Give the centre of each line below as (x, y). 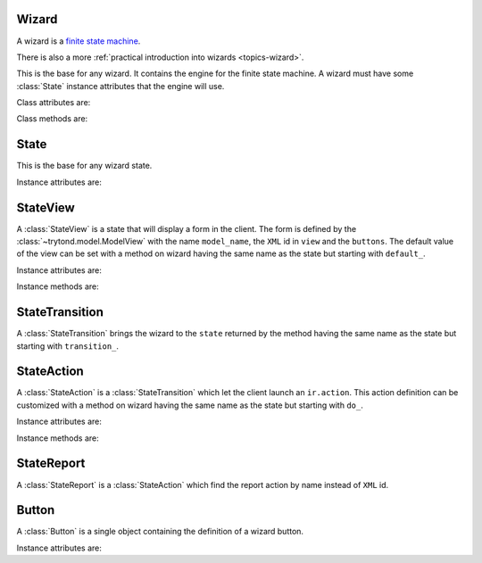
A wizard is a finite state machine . (79, 41)
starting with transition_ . (68, 346)
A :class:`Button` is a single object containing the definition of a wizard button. (160, 532)
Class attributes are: (54, 103)
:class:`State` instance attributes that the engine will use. (120, 86)
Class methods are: (52, 119)
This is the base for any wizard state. (84, 166)
